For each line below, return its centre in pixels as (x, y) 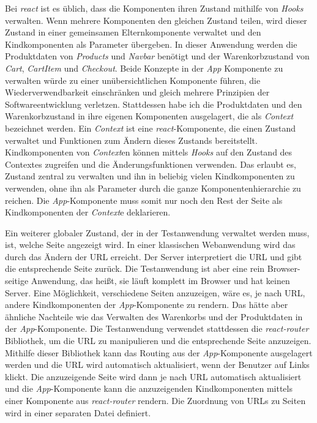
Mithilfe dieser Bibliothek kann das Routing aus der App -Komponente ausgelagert (159, 352)
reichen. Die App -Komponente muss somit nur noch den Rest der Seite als (144, 200)
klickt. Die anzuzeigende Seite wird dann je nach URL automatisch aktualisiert (153, 376)
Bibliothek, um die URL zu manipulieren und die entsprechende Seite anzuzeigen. (158, 341)
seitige (17, 281)
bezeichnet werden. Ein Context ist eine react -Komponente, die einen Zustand (151, 128)
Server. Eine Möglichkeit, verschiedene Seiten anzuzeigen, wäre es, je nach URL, (155, 292)
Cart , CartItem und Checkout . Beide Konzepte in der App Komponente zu (144, 68)
